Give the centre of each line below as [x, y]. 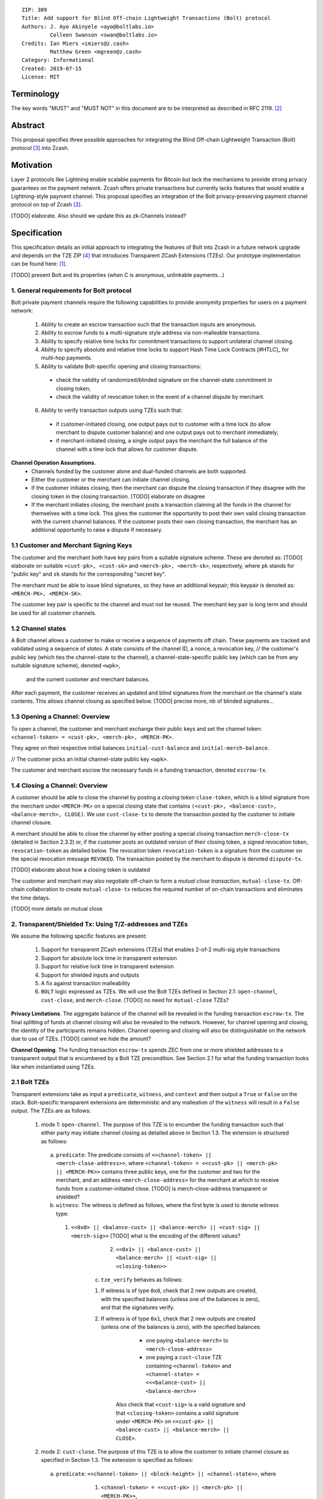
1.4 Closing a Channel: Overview [59, 785]
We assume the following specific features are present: [79, 936]
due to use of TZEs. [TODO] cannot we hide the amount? [81, 1039]
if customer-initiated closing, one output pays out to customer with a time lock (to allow [164, 424]
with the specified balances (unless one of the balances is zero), [180, 1299]
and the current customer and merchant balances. [88, 679]
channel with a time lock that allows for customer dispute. [127, 449]
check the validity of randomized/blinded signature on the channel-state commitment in [164, 380]
